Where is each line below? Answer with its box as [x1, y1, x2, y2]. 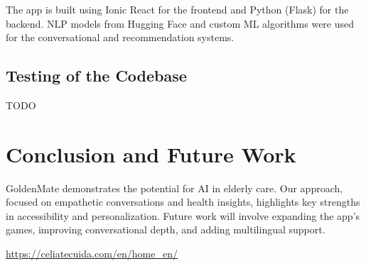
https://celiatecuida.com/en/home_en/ [6, 246, 178, 261]
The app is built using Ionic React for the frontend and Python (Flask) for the [6, 2, 349, 16]
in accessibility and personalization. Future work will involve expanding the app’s [6, 208, 360, 223]
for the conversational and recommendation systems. [6, 30, 235, 45]
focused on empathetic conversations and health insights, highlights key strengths [6, 194, 360, 209]
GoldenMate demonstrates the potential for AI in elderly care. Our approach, [6, 180, 343, 195]
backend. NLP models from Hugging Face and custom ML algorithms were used [6, 16, 355, 31]
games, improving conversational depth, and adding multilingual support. [6, 222, 325, 237]
